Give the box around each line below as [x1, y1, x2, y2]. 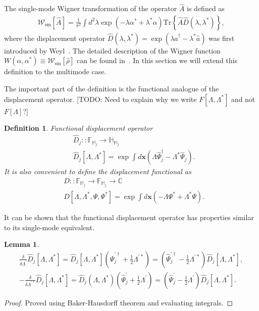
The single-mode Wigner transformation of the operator [4, 3, 177, 14]
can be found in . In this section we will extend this [77, 55, 237, 66]
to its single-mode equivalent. [4, 222, 95, 232]
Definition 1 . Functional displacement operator [4, 123, 153, 133]
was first [209, 32, 235, 43]
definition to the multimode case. [4, 66, 107, 77]
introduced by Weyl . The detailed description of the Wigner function [4, 45, 221, 56]
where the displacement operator [4, 32, 106, 43]
